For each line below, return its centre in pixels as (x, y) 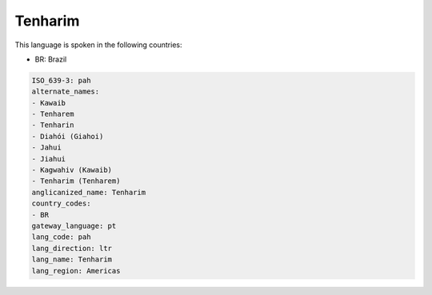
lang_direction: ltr (72, 248)
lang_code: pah (61, 237)
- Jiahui (49, 159)
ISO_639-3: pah (61, 80)
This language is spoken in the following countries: (98, 45)
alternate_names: (66, 92)
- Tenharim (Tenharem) (76, 181)
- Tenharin (53, 125)
